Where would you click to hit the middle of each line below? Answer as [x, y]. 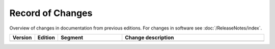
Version [22, 37]
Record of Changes [51, 13]
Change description [149, 37]
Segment [72, 37]
